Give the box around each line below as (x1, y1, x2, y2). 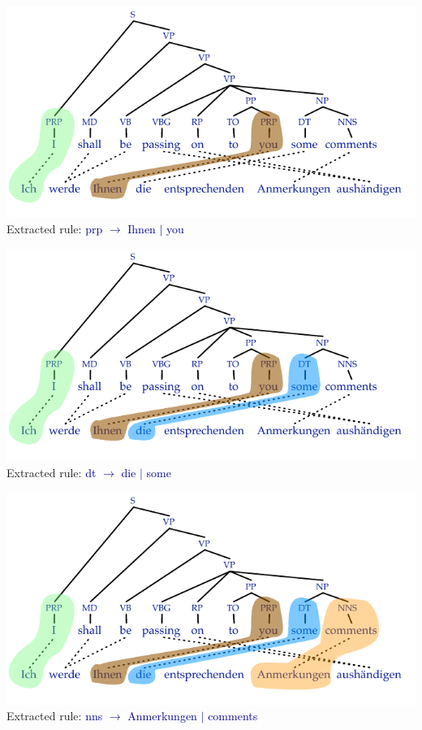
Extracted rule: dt (6, 463, 97, 480)
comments (208, 707, 258, 724)
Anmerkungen (127, 707, 197, 724)
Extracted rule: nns (6, 707, 103, 724)
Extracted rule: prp (6, 220, 103, 237)
